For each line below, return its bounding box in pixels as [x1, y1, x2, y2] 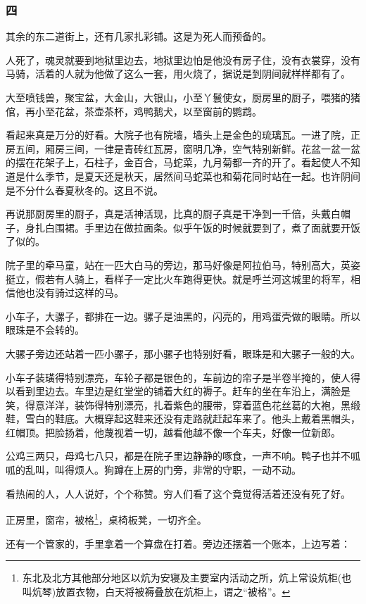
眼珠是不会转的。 [6, 322, 84, 337]
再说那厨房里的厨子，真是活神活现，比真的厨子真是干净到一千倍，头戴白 [6, 206, 341, 221]
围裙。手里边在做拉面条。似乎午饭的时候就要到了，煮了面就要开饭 [54, 220, 360, 234]
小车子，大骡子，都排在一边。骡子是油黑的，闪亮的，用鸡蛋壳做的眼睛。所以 [6, 308, 360, 323]
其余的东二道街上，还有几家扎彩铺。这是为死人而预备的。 [6, 29, 272, 44]
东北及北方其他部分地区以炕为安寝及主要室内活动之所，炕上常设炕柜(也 [22, 570, 352, 585]
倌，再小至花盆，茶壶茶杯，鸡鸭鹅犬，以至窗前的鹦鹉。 [6, 103, 262, 118]
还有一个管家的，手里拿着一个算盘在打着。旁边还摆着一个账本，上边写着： [6, 536, 351, 550]
